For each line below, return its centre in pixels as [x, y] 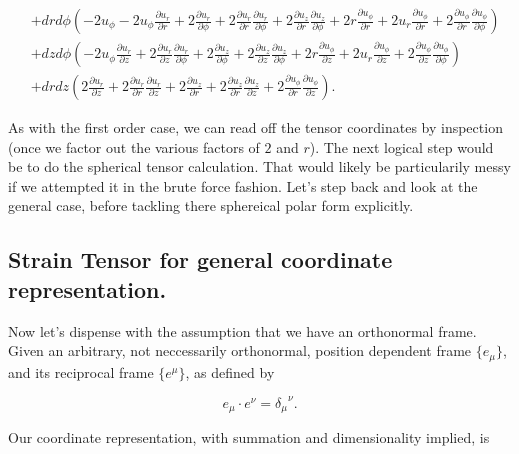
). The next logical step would [401, 146]
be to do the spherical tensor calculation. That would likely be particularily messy [259, 166]
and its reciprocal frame [81, 371]
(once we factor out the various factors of [134, 146]
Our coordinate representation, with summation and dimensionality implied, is [249, 437]
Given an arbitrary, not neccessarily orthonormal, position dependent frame [240, 350]
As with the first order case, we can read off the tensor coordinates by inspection [255, 127]
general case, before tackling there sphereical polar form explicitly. [211, 205]
